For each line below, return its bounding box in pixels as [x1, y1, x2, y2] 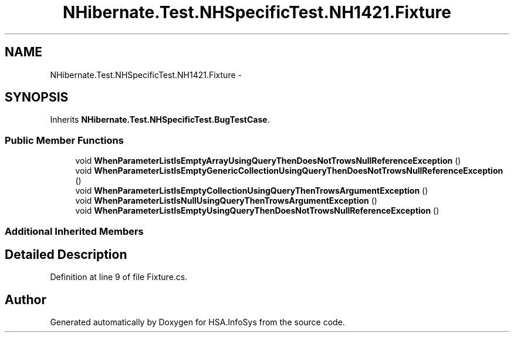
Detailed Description [5, 247, 127, 262]
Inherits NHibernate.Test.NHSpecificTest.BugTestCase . [50, 114, 270, 125]
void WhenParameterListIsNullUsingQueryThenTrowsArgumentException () [75, 196, 377, 206]
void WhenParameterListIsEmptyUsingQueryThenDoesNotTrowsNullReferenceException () [75, 205, 439, 216]
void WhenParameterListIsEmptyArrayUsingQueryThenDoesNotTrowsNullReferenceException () [75, 156, 461, 166]
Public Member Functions [5, 134, 124, 146]
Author [5, 292, 46, 307]
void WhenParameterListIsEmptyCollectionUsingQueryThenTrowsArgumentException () [75, 186, 428, 196]
